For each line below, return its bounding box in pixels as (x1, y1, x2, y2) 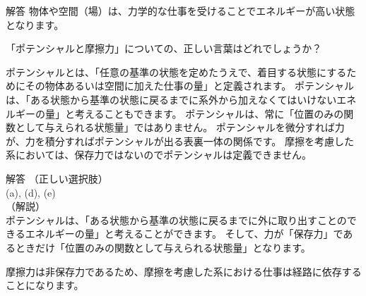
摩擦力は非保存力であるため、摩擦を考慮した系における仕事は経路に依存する (6, 264, 362, 278)
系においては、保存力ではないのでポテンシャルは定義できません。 (6, 147, 312, 162)
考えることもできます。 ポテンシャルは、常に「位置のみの (74, 106, 344, 121)
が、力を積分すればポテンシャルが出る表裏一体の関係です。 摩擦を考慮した (6, 133, 354, 148)
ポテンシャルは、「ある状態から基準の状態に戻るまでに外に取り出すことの (6, 212, 347, 227)
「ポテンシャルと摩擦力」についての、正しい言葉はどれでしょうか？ (6, 41, 322, 56)
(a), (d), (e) (6, 185, 56, 199)
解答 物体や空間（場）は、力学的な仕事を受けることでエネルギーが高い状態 (6, 4, 355, 18)
